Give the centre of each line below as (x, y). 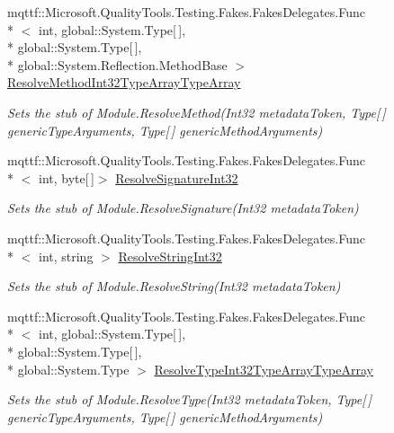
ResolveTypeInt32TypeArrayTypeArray (264, 369)
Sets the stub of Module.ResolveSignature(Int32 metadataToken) (183, 208)
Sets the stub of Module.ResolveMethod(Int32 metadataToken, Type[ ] (197, 112)
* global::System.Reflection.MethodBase (117, 64)
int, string (66, 256)
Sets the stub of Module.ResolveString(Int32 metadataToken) (174, 286)
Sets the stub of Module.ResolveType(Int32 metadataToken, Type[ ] (190, 399)
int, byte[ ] (66, 177)
